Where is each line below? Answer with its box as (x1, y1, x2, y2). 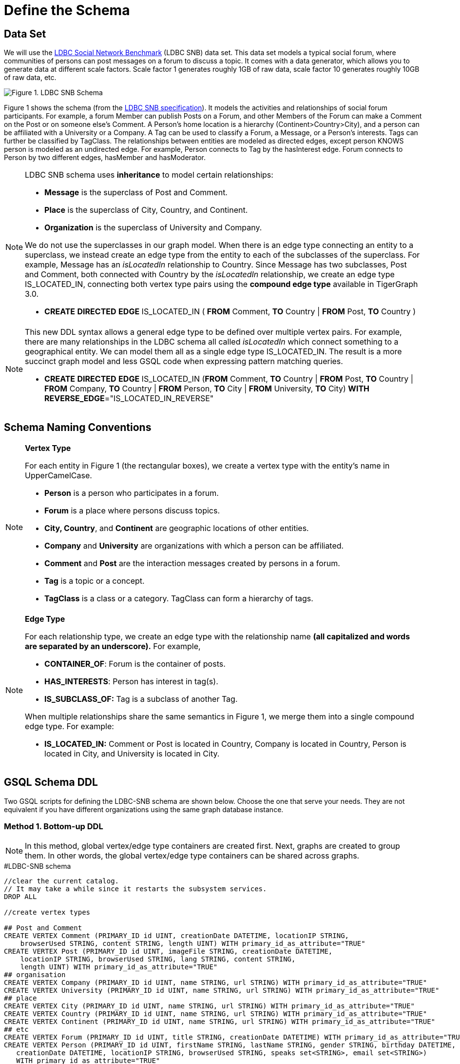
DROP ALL (4, 892, 37, 900)
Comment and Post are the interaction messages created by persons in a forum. (44, 558, 340, 569)
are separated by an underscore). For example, (25, 641, 201, 652)
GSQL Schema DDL (4, 776, 98, 789)
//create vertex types (4, 908, 91, 916)
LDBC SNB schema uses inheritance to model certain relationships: (25, 170, 273, 180)
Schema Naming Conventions (4, 421, 152, 433)
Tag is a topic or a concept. (44, 576, 145, 586)
